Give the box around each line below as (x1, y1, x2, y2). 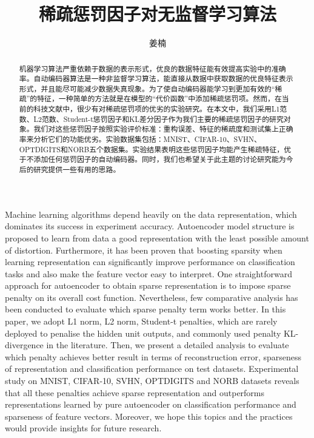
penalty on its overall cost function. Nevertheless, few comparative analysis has (5, 291, 298, 303)
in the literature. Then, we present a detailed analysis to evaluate (46, 339, 289, 351)
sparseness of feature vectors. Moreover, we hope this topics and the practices (5, 409, 293, 422)
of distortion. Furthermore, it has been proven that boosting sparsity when (5, 243, 282, 256)
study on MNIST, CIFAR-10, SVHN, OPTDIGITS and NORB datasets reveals (5, 374, 299, 387)
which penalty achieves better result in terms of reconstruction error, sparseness (5, 350, 301, 363)
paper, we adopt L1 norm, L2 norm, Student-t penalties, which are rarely (5, 315, 278, 328)
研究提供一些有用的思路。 (33, 164, 121, 175)
